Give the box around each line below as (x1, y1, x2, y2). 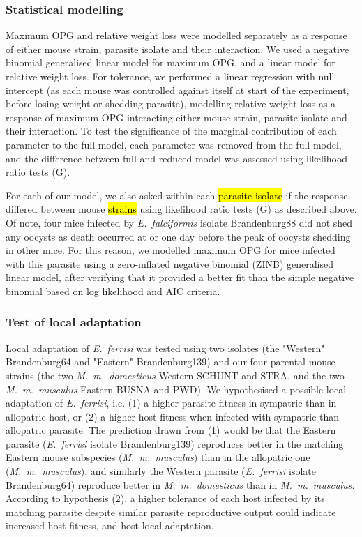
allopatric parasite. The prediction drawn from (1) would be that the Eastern (6, 423, 336, 437)
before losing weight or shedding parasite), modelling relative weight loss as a (6, 96, 336, 111)
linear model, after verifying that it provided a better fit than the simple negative (6, 270, 354, 285)
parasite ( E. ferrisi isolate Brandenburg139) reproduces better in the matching (6, 436, 344, 451)
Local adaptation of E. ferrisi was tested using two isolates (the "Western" (6, 340, 325, 355)
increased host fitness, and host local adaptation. (6, 518, 214, 533)
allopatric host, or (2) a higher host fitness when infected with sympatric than (6, 409, 340, 423)
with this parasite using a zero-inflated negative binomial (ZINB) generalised (6, 256, 334, 271)
